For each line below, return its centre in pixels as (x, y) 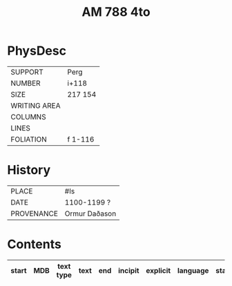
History (29, 170)
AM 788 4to (116, 12)
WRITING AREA (36, 106)
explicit (158, 270)
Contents (35, 244)
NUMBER (26, 83)
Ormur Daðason (90, 213)
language (193, 270)
